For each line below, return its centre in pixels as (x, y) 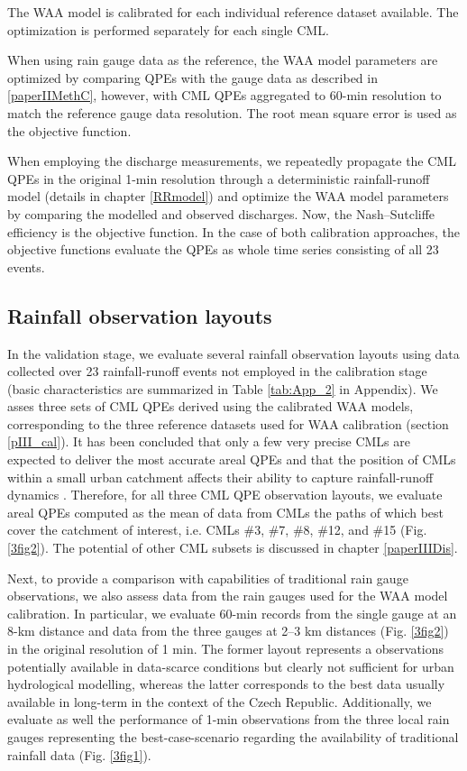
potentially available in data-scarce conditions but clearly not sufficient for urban (231, 666)
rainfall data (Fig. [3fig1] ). (79, 754)
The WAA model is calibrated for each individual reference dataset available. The (233, 12)
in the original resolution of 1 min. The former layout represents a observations (226, 649)
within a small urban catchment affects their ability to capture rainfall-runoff (220, 477)
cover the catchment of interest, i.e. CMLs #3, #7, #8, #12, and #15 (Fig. (217, 530)
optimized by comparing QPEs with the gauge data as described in (192, 77)
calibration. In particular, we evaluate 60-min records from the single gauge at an (232, 613)
